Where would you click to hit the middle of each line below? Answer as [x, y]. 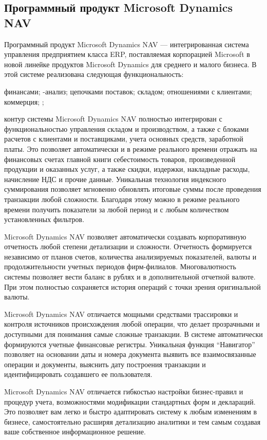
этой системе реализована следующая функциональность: [94, 74]
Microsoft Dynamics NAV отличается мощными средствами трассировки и [121, 314]
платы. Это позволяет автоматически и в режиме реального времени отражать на [131, 148]
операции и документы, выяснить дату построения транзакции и [105, 364]
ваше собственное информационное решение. [75, 432]
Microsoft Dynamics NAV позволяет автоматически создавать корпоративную [125, 236]
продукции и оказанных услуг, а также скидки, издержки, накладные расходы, [127, 169]
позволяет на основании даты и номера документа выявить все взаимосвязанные [130, 354]
